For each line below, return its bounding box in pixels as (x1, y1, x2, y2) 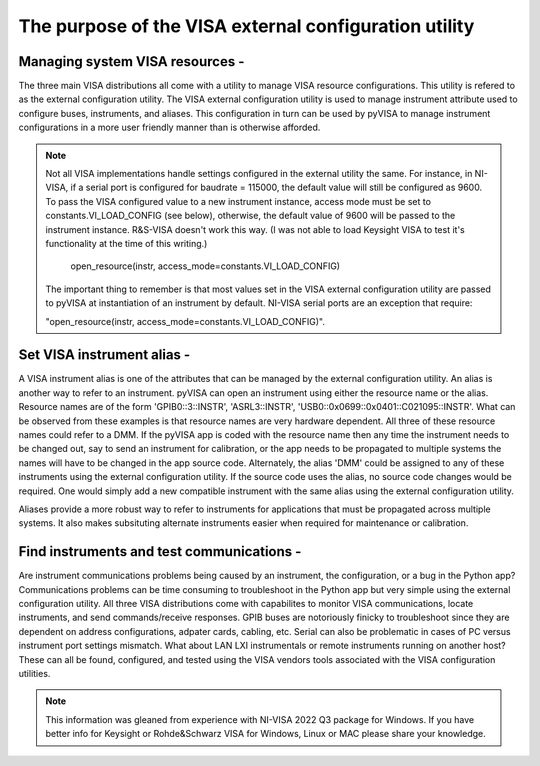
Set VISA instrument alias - (18, 346, 191, 364)
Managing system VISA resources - (18, 53, 245, 70)
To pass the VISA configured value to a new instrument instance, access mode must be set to (45, 195, 432, 207)
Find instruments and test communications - (18, 543, 302, 560)
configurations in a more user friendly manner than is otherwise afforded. (18, 121, 321, 134)
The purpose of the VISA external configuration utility (18, 15, 475, 37)
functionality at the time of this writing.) (45, 237, 208, 249)
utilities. (18, 667, 51, 679)
